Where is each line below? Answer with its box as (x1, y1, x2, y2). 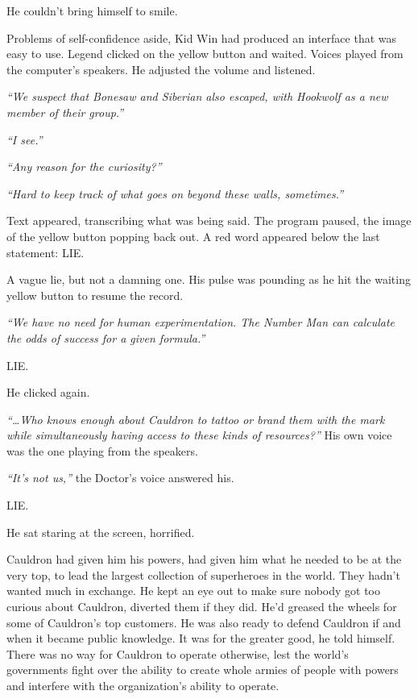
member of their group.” (6, 103, 124, 120)
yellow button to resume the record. (6, 286, 184, 303)
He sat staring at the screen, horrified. (6, 523, 195, 540)
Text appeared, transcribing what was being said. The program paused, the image (6, 212, 412, 229)
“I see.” (6, 131, 43, 148)
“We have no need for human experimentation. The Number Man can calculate (6, 314, 395, 331)
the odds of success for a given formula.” (6, 329, 205, 346)
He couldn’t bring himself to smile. (6, 2, 178, 19)
